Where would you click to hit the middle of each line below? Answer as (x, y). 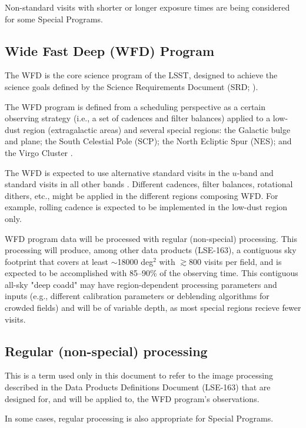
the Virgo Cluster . (39, 152)
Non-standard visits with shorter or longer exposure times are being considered (147, 7)
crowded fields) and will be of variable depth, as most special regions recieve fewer (153, 308)
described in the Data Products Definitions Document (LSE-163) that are (138, 387)
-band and (255, 172)
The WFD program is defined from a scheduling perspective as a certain (135, 106)
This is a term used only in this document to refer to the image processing (139, 375)
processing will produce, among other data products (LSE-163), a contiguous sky (151, 250)
